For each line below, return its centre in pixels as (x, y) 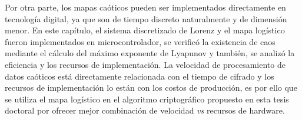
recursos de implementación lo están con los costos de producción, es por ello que (151, 88)
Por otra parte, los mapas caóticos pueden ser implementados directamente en (145, 7)
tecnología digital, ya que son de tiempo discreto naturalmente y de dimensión (146, 18)
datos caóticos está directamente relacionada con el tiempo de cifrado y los (140, 76)
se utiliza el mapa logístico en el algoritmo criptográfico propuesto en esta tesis (147, 99)
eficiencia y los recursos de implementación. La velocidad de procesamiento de (145, 64)
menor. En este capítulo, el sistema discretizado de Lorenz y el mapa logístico (145, 30)
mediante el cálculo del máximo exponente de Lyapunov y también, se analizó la (150, 53)
